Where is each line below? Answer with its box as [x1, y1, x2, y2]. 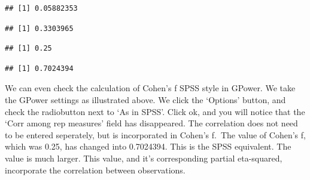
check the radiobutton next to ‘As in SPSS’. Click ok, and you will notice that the [5, 105, 305, 117]
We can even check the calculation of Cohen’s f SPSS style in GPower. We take [5, 82, 296, 94]
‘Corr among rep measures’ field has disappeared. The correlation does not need [5, 117, 298, 129]
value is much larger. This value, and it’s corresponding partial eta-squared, [5, 151, 282, 164]
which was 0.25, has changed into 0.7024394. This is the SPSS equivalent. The [5, 140, 291, 153]
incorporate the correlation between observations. [5, 163, 186, 176]
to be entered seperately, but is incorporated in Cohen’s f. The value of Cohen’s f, [5, 128, 306, 141]
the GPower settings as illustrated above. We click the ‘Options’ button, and [5, 93, 286, 105]
